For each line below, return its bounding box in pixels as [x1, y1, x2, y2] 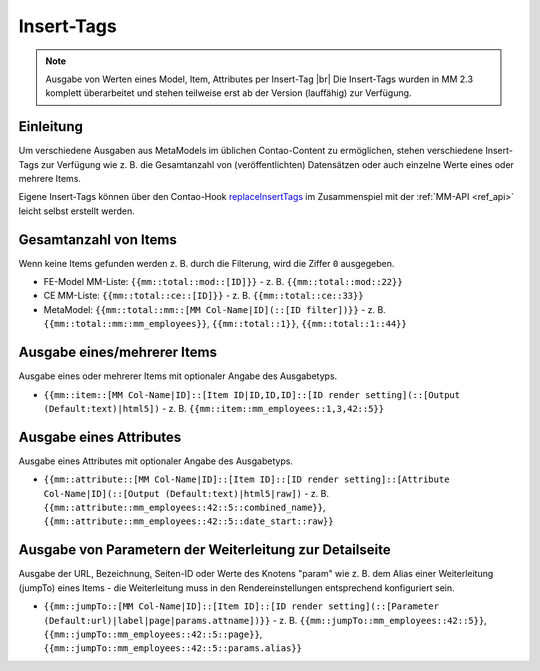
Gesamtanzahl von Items [18, 231, 177, 248]
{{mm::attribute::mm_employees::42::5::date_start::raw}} [43, 516, 334, 527]
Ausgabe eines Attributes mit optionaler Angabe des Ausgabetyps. [18, 455, 294, 467]
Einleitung [18, 118, 84, 135]
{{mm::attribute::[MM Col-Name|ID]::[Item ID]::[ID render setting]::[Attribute [43, 474, 450, 485]
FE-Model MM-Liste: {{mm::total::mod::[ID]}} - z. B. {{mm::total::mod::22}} [43, 276, 404, 288]
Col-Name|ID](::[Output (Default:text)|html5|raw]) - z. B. [43, 487, 330, 499]
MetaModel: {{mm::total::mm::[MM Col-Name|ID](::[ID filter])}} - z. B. [43, 303, 387, 315]
